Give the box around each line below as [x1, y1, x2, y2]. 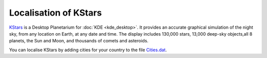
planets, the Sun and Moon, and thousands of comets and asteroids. [9, 38, 148, 44]
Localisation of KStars [9, 7, 102, 18]
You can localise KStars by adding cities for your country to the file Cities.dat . [9, 47, 167, 53]
